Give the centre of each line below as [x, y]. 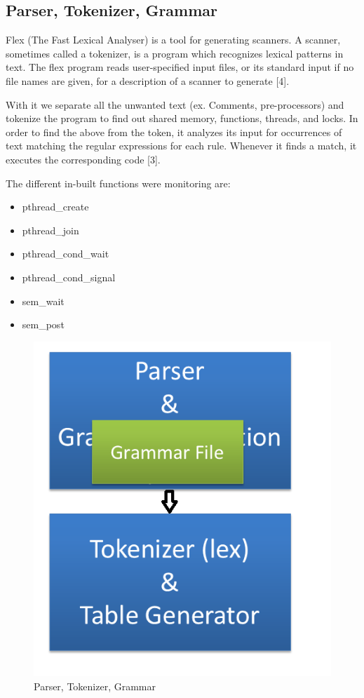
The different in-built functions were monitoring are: [118, 183]
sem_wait [43, 301]
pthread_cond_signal [69, 277]
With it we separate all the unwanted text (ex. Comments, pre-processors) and [175, 104]
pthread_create [55, 207]
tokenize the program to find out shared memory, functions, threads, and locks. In [182, 118]
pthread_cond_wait [66, 254]
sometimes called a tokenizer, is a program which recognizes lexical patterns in [175, 53]
